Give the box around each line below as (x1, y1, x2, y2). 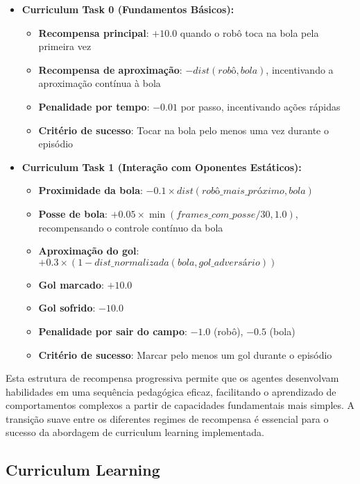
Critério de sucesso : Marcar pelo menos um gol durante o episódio (38, 347, 332, 362)
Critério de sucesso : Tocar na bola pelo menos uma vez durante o (38, 122, 329, 137)
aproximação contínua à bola (38, 76, 161, 90)
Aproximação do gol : (38, 243, 139, 258)
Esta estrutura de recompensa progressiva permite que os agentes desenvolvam (6, 371, 339, 385)
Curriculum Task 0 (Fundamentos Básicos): (22, 2, 234, 16)
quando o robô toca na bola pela (180, 25, 319, 40)
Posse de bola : (38, 206, 108, 220)
